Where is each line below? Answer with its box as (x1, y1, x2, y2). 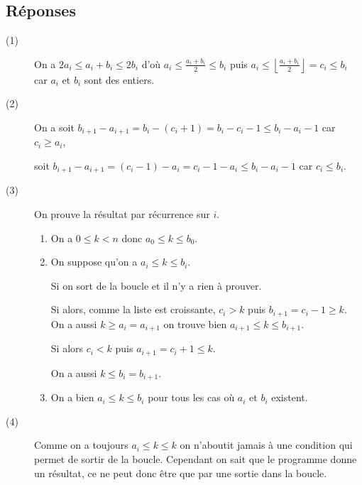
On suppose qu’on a (50, 254, 138, 269)
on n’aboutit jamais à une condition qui (180, 437, 353, 452)
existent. (271, 390, 308, 405)
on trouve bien (163, 316, 227, 331)
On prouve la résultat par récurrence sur (34, 207, 210, 222)
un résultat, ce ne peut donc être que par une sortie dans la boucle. (34, 465, 327, 480)
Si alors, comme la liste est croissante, (50, 302, 216, 317)
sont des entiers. (84, 72, 155, 87)
